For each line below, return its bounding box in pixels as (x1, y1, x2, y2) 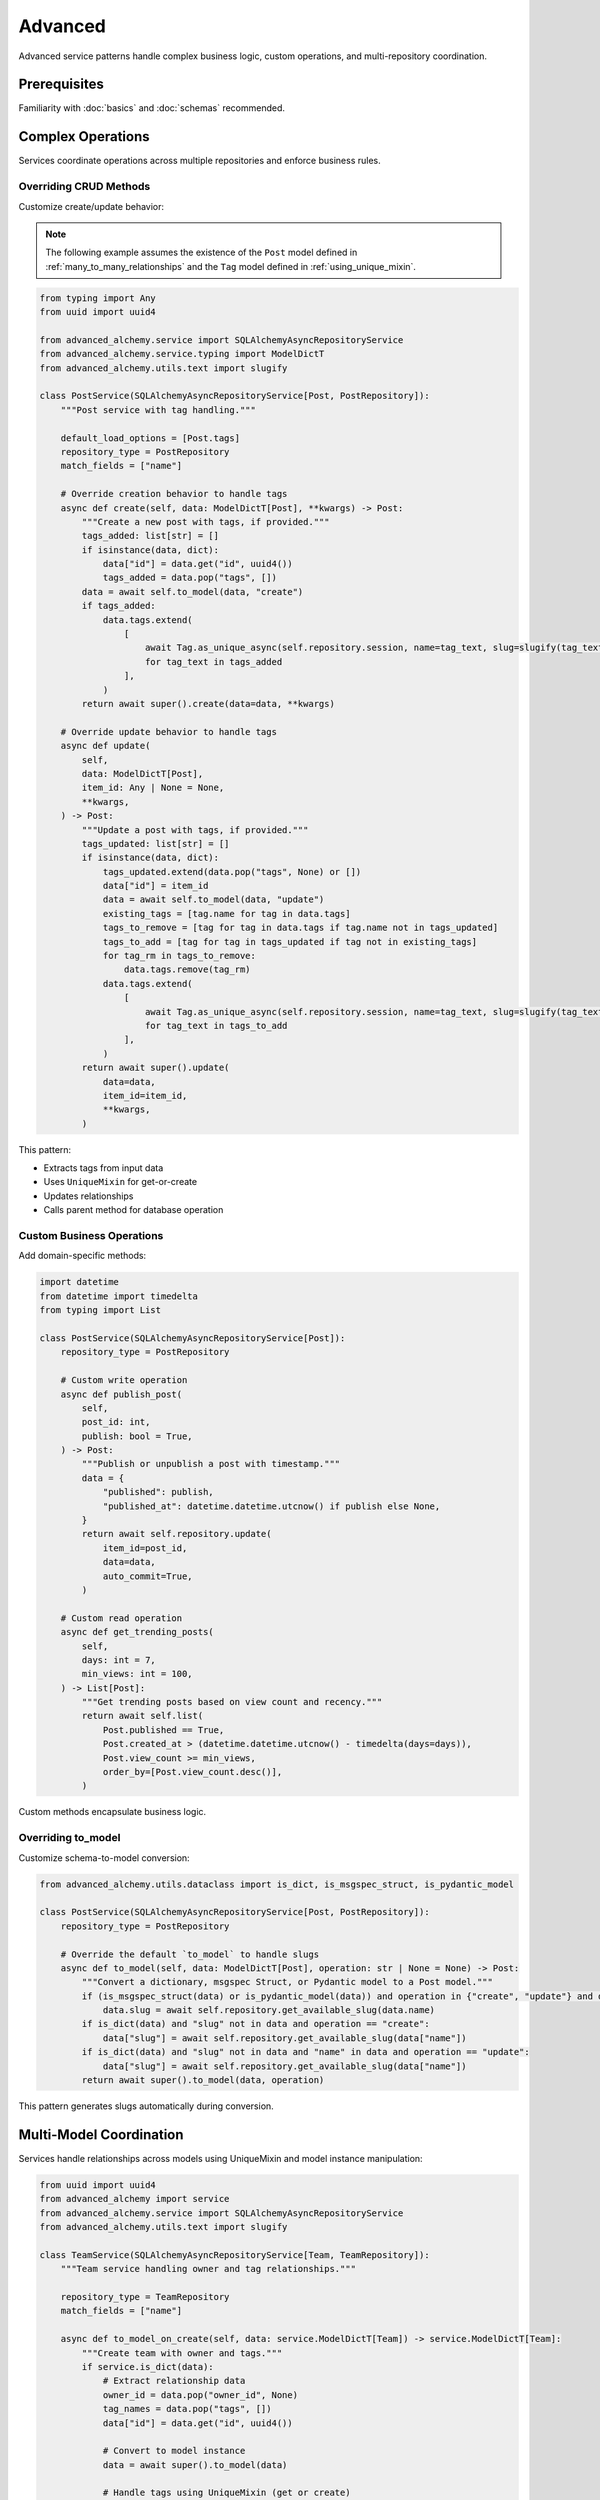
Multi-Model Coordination (18, 2126, 184, 2143)
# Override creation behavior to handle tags (60, 488, 288, 500)
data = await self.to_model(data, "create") (81, 586, 304, 597)
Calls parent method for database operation (43, 1204, 224, 1216)
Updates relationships (43, 1190, 134, 1202)
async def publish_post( (60, 1388, 183, 1400)
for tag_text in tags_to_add (145, 1020, 288, 1031)
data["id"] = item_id (102, 880, 209, 892)
